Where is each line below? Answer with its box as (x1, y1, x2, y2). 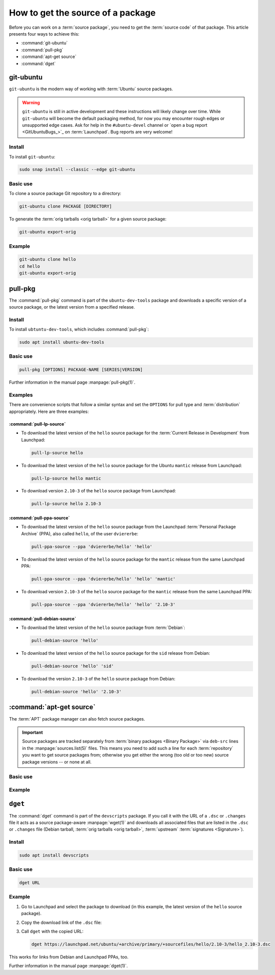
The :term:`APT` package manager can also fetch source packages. (9, 716, 145, 721)
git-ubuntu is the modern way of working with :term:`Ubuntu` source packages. (9, 86, 173, 92)
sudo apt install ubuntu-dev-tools (19, 339, 104, 345)
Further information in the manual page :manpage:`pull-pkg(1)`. (9, 379, 136, 385)
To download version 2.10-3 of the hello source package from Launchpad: (21, 488, 177, 494)
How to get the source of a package (9, 7, 156, 18)
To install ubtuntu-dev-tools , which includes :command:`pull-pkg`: (9, 327, 149, 332)
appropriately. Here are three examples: (9, 409, 89, 414)
